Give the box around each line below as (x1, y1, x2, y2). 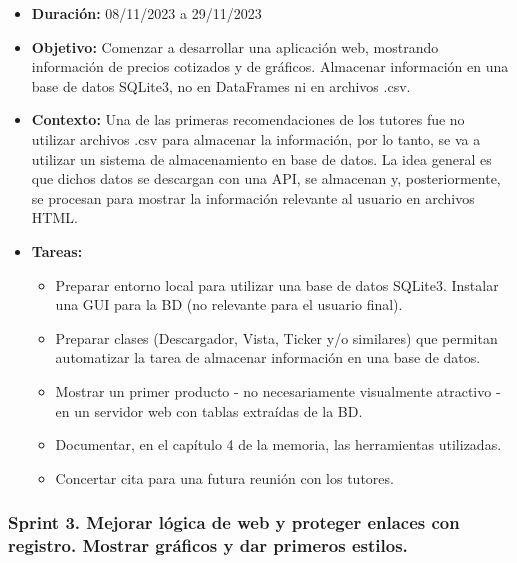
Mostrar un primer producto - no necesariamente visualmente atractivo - (55, 380, 501, 401)
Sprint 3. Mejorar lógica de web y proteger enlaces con (8, 510, 460, 535)
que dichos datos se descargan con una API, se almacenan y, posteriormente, (31, 168, 501, 189)
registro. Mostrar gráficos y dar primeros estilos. (8, 533, 408, 558)
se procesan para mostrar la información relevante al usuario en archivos (31, 187, 475, 208)
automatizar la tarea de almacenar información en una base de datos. (55, 347, 481, 368)
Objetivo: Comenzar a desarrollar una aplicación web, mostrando (31, 36, 439, 57)
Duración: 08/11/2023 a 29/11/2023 (31, 3, 262, 23)
